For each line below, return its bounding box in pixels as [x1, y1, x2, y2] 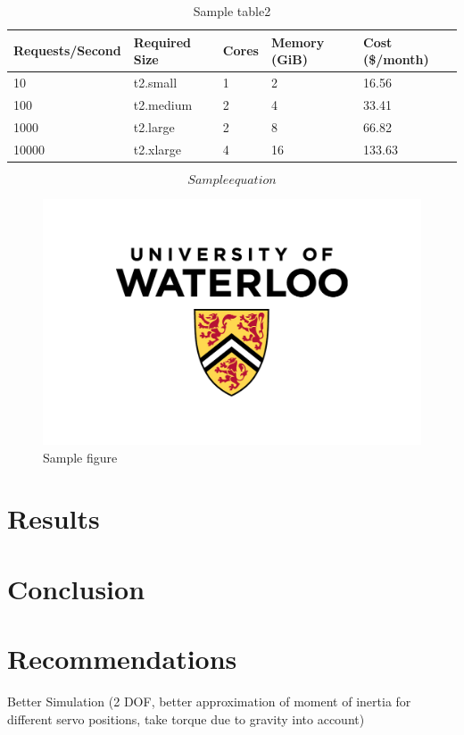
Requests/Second [13, 41, 121, 60]
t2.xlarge [133, 139, 182, 158]
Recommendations [7, 640, 237, 677]
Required [133, 32, 192, 51]
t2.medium [133, 95, 193, 113]
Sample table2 [193, 2, 271, 20]
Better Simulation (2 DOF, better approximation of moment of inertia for [7, 692, 411, 711]
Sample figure [43, 447, 118, 466]
